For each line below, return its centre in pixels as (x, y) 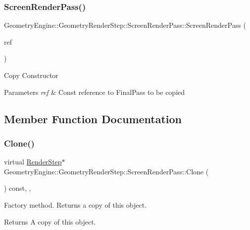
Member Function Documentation (93, 118)
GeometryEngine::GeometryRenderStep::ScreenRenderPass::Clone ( (106, 171)
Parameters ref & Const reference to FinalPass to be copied (95, 92)
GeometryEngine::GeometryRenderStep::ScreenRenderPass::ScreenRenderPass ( (125, 25)
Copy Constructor (31, 75)
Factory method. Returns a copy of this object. (75, 204)
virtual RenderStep (33, 162)
